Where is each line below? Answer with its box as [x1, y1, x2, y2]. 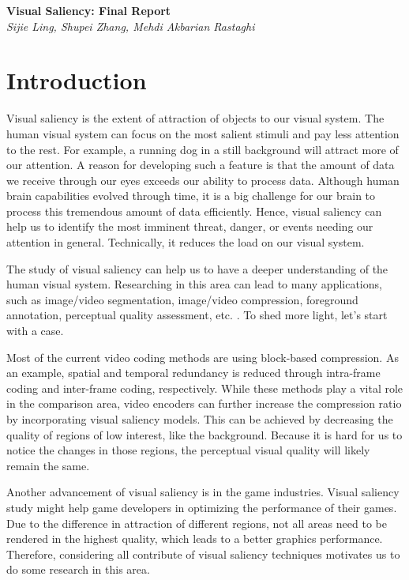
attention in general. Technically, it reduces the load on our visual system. [6, 234, 365, 250]
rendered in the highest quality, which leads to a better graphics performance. [6, 530, 383, 547]
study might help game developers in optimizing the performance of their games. [6, 499, 397, 515]
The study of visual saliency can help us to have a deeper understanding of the [6, 260, 388, 277]
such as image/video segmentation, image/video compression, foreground [6, 291, 358, 307]
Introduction [6, 64, 147, 96]
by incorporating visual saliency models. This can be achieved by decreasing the [6, 411, 393, 427]
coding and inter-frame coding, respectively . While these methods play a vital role [6, 379, 403, 396]
